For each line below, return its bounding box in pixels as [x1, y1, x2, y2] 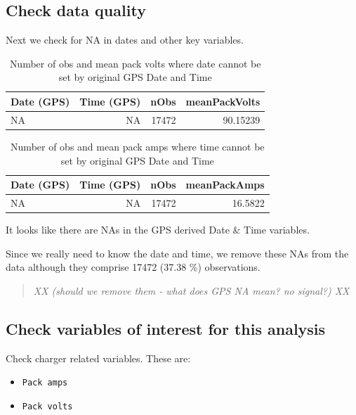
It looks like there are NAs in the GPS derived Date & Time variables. [6, 222, 310, 237]
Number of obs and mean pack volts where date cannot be [9, 56, 261, 70]
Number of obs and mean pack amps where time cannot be [11, 139, 265, 153]
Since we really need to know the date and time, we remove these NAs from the [6, 245, 349, 260]
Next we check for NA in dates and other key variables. [6, 32, 244, 47]
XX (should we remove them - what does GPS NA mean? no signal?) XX [33, 283, 350, 298]
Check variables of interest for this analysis [6, 317, 326, 339]
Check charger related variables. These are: [6, 350, 191, 365]
